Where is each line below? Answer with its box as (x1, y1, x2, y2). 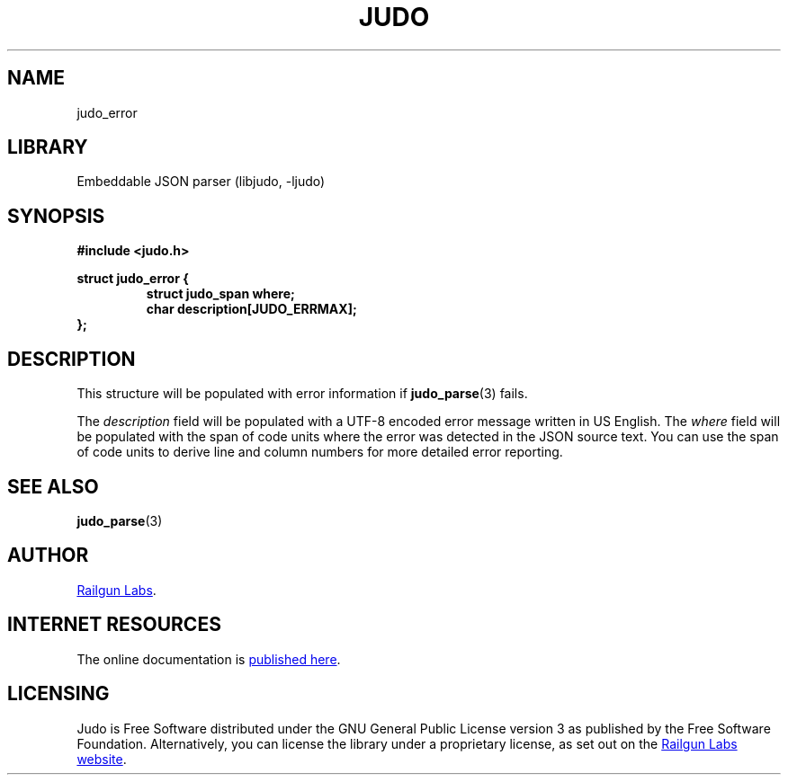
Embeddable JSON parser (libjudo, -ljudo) (76, 173, 326, 190)
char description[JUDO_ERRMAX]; (146, 301, 357, 317)
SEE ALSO (7, 475, 99, 498)
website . (76, 751, 127, 767)
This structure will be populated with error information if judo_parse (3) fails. (76, 386, 528, 402)
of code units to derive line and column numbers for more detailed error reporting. (76, 444, 563, 460)
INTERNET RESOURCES (7, 613, 221, 636)
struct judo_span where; (146, 286, 295, 302)
